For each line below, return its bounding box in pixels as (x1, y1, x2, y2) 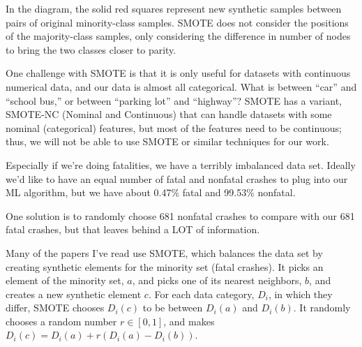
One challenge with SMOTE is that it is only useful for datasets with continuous (6, 66, 351, 80)
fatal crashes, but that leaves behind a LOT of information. (6, 222, 260, 237)
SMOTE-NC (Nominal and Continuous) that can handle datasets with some (6, 107, 332, 121)
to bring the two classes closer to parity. (6, 42, 176, 57)
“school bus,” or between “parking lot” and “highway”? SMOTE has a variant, (6, 93, 342, 108)
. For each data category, (148, 286, 255, 301)
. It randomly (293, 300, 351, 315)
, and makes (163, 313, 215, 328)
